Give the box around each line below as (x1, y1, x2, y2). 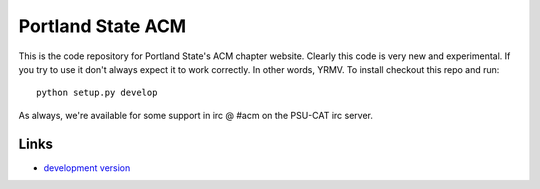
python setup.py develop (36, 87, 158, 99)
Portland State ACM (18, 15, 187, 37)
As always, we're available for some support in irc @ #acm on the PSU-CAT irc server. (18, 109, 374, 121)
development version (43, 161, 131, 174)
